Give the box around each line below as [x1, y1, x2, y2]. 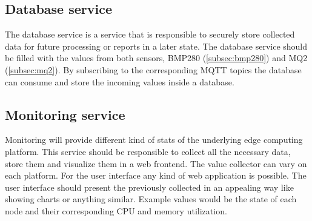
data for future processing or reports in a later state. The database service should [5, 39, 308, 52]
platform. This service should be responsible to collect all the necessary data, [5, 145, 291, 157]
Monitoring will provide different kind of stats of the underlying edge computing [5, 133, 303, 146]
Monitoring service [5, 105, 125, 124]
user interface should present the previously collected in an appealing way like [5, 180, 294, 193]
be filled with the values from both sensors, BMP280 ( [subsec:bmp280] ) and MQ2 [5, 51, 308, 64]
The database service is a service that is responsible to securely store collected [5, 28, 295, 41]
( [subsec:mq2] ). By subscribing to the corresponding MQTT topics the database [5, 63, 302, 76]
